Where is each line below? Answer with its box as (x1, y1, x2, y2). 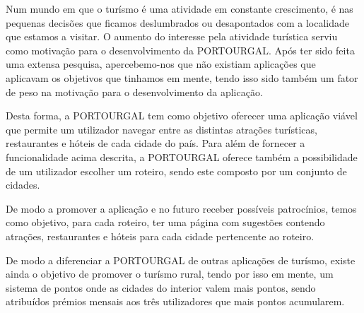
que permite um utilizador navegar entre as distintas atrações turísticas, (6, 122, 317, 136)
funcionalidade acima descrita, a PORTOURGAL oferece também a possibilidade (6, 149, 358, 164)
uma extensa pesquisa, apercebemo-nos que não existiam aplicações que (6, 57, 316, 71)
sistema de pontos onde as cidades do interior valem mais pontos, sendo (6, 280, 316, 295)
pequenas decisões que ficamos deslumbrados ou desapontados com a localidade (6, 15, 349, 30)
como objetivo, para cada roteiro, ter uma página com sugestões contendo (6, 215, 325, 230)
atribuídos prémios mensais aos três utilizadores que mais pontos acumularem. (6, 294, 345, 309)
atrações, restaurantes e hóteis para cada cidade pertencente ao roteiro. (6, 228, 315, 243)
